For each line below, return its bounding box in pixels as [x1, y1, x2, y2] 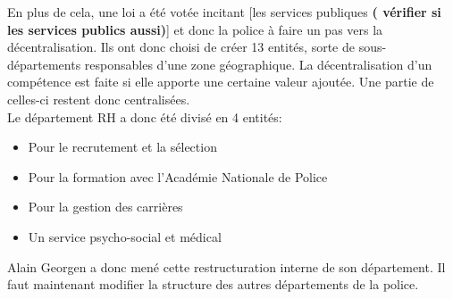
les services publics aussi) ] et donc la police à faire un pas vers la [7, 20, 383, 38]
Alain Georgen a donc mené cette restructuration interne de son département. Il [7, 257, 446, 276]
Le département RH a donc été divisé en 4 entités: [7, 107, 282, 126]
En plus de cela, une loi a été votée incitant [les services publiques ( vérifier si [7, 3, 441, 21]
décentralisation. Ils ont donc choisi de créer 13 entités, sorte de [7, 37, 355, 56]
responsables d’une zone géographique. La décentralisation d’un [84, 54, 432, 73]
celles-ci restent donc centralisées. [7, 89, 190, 108]
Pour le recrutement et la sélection [28, 137, 217, 156]
